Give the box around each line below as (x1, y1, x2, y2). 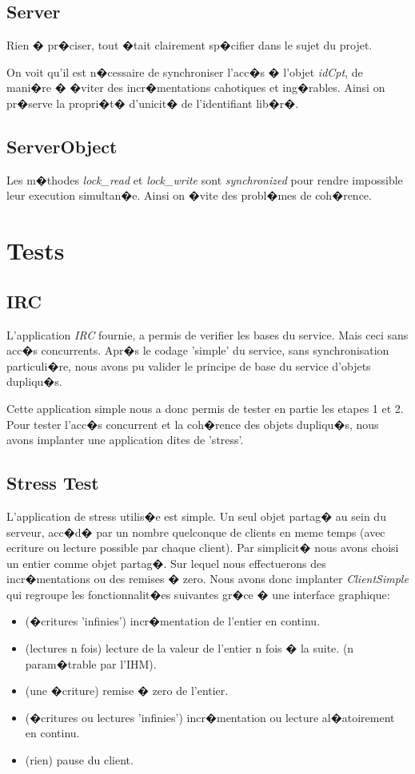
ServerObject (6, 133, 118, 158)
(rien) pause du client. (25, 752, 134, 768)
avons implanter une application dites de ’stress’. (6, 431, 244, 448)
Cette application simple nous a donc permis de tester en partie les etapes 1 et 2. (6, 399, 404, 416)
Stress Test (6, 470, 99, 495)
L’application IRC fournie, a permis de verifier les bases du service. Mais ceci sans (6, 326, 409, 343)
